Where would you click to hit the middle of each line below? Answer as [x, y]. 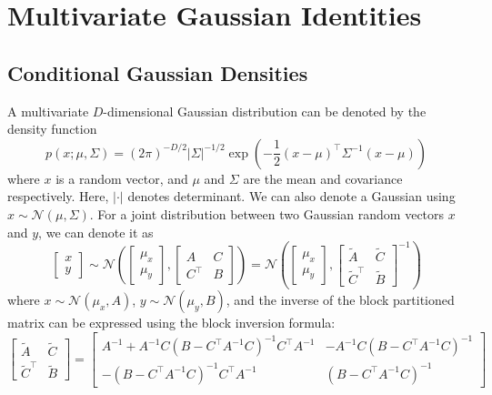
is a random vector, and [122, 178]
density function [52, 129]
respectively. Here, [58, 196]
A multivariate [48, 111]
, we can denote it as [96, 232]
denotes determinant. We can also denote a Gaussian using [291, 196]
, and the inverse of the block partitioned [340, 300]
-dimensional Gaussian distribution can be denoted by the [265, 111]
